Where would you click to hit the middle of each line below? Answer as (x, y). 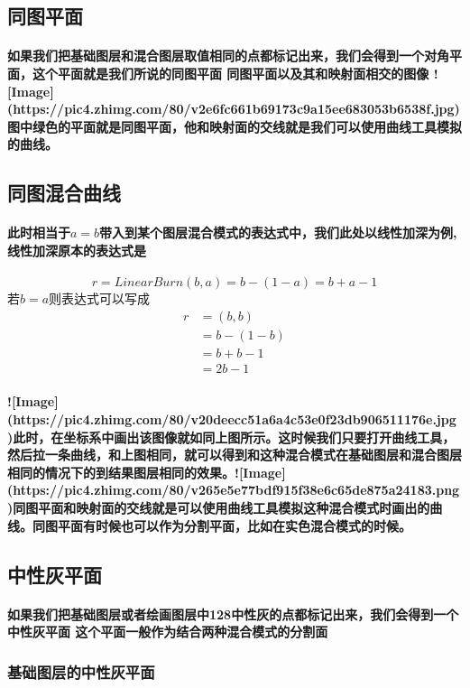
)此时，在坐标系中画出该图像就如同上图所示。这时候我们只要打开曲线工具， (231, 437)
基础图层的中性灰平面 (81, 671)
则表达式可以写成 (100, 298)
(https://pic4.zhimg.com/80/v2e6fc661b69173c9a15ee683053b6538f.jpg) (234, 109)
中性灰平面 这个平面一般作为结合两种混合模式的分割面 (168, 632)
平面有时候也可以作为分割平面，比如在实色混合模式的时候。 (234, 525)
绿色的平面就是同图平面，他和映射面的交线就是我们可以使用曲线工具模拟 (247, 126)
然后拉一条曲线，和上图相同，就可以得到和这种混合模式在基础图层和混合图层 (235, 455)
